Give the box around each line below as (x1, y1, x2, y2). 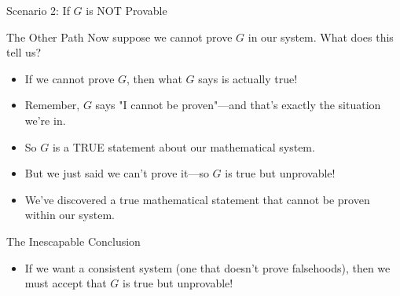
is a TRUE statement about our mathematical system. (52, 138, 315, 155)
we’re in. (24, 111, 66, 128)
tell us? (6, 44, 42, 60)
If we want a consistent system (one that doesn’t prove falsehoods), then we (24, 259, 391, 276)
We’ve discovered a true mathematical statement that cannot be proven (24, 191, 370, 207)
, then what (127, 70, 182, 86)
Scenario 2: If (6, 2, 70, 18)
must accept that (24, 275, 107, 291)
